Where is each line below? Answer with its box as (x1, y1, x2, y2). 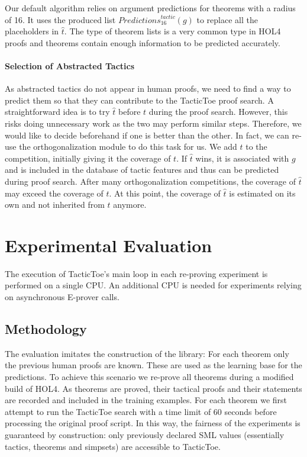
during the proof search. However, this (148, 105, 288, 118)
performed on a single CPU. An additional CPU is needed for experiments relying (5, 279, 302, 291)
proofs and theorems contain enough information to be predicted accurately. (5, 36, 280, 49)
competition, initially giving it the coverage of (5, 152, 171, 164)
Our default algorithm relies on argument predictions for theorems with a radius (5, 2, 296, 14)
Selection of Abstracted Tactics (5, 59, 135, 72)
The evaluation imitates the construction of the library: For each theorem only (5, 347, 289, 359)
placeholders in (5, 25, 59, 37)
